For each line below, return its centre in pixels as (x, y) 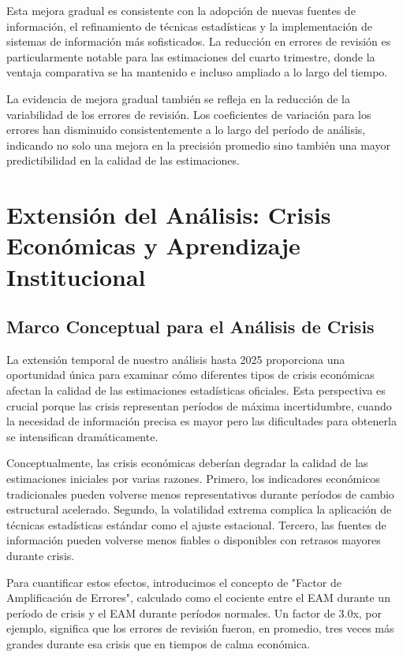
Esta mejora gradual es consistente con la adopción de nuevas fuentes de (181, 10)
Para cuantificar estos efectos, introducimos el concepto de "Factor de (174, 582)
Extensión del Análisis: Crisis (169, 215)
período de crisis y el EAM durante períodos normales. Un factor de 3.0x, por (194, 612)
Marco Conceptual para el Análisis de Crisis (190, 327)
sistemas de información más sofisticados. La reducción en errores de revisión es (199, 41)
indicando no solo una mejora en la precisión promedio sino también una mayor (198, 145)
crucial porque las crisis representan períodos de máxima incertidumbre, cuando (199, 405)
